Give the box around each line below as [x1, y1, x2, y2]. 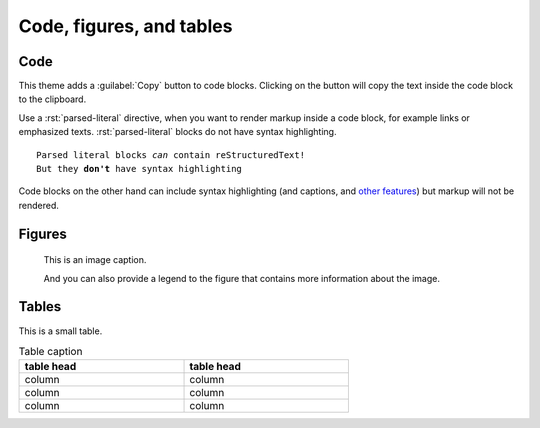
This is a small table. [18, 325, 103, 337]
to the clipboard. [18, 93, 87, 105]
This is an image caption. [43, 254, 147, 266]
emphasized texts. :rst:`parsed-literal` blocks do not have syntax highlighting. [18, 126, 337, 138]
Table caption [18, 345, 83, 359]
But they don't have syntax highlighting [36, 163, 242, 175]
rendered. [18, 199, 60, 211]
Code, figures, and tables [18, 15, 233, 37]
